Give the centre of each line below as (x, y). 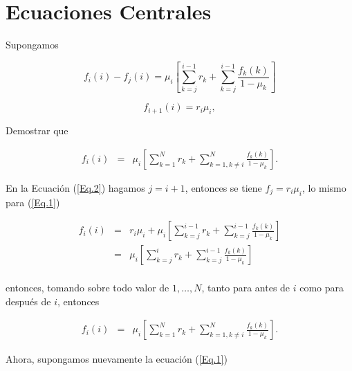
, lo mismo (324, 187)
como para (322, 288)
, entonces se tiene (223, 187)
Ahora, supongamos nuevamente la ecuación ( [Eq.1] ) (117, 358)
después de (28, 301)
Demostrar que (37, 130)
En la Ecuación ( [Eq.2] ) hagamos (75, 187)
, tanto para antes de (246, 288)
